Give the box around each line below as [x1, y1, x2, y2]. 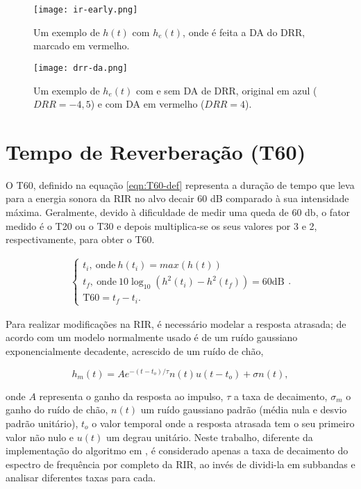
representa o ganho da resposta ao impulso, [39, 388, 224, 403]
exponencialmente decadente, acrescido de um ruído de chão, [6, 344, 264, 358]
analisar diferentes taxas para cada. [6, 470, 156, 485]
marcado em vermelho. [33, 38, 130, 53]
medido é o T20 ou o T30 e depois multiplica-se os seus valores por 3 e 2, [6, 218, 317, 233]
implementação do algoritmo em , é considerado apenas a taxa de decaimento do [6, 443, 349, 458]
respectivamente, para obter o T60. [6, 232, 155, 247]
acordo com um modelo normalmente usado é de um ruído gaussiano [6, 330, 298, 345]
